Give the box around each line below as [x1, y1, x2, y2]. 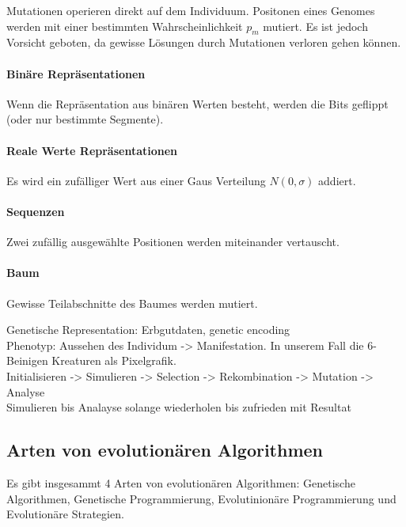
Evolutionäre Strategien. [6, 506, 124, 522]
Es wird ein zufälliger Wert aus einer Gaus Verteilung [6, 172, 266, 188]
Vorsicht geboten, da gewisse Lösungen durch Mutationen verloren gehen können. [6, 34, 401, 51]
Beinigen [6, 352, 48, 369]
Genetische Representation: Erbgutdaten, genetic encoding [6, 321, 290, 338]
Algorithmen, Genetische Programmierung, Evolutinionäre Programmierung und [6, 490, 397, 506]
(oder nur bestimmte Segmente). [6, 111, 164, 127]
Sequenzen [6, 203, 65, 219]
